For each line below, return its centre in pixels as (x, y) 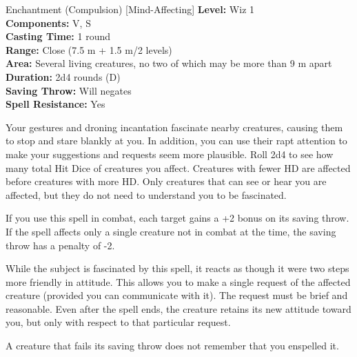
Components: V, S (48, 22)
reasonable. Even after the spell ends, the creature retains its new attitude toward (178, 308)
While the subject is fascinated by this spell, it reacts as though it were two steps (177, 268)
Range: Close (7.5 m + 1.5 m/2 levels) (89, 49)
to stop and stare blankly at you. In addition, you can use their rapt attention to (176, 141)
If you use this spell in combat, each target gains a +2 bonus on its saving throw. (177, 218)
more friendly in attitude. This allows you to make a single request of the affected (178, 281)
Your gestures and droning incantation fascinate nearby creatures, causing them (174, 127)
